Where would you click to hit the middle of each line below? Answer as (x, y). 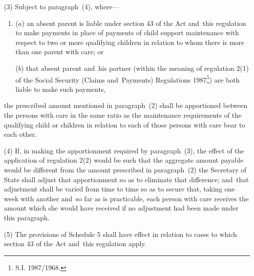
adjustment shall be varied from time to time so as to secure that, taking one (119, 189)
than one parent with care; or (59, 52)
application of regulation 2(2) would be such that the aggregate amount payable (124, 160)
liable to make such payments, (61, 89)
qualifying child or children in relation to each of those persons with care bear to (125, 124)
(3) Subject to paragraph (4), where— (62, 6)
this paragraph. (27, 217)
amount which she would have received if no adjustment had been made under (121, 208)
